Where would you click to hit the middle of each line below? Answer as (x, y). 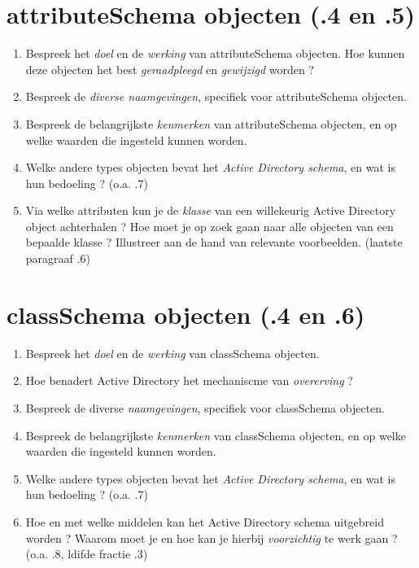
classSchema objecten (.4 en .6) (186, 314)
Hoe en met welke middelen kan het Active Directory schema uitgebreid (205, 521)
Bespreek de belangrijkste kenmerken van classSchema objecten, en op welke (216, 435)
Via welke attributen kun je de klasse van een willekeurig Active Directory (211, 210)
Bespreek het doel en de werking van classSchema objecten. (172, 353)
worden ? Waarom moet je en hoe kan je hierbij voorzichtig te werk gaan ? (212, 537)
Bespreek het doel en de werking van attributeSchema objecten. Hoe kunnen (215, 53)
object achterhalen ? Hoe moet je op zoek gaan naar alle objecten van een (209, 226)
